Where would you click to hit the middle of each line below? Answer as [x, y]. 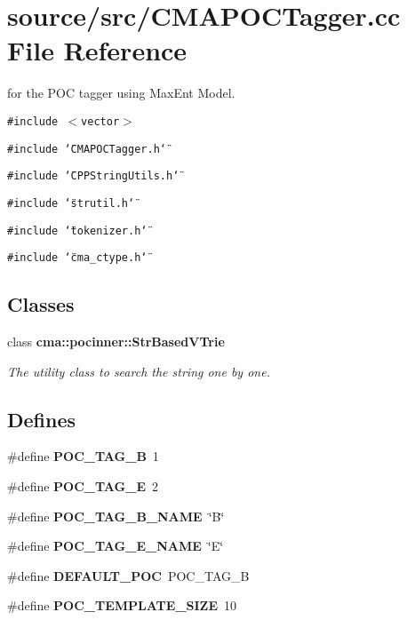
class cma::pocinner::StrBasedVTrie [116, 342]
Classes [41, 304]
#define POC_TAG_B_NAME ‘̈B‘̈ [116, 516]
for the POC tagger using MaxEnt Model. [121, 93]
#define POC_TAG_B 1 [83, 456]
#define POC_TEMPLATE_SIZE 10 [122, 605]
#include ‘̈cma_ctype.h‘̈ [77, 258]
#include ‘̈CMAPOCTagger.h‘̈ [87, 149]
